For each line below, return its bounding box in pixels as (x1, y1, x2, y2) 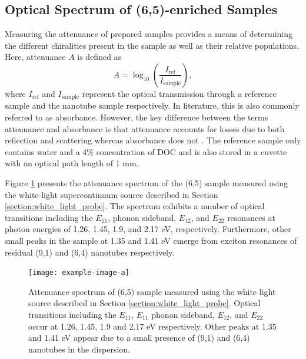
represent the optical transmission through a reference (82, 87, 277, 99)
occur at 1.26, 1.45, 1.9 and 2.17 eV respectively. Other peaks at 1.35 (28, 320, 277, 332)
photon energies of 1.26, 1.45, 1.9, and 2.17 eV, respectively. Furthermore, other (5, 223, 291, 235)
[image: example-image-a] (28, 269, 129, 277)
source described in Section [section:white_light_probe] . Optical (28, 297, 261, 309)
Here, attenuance (5, 51, 66, 63)
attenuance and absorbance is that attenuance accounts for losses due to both (5, 122, 285, 135)
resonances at (227, 211, 275, 223)
